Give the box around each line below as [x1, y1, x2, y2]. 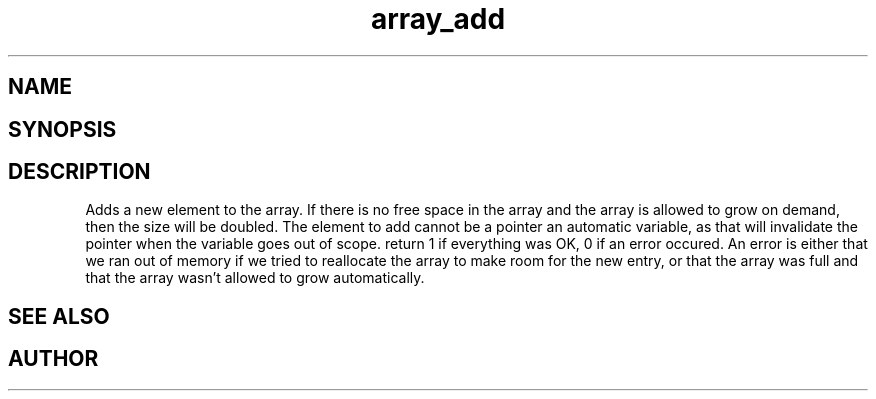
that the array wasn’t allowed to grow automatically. [85, 269, 425, 287]
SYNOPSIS [8, 116, 117, 142]
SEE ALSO [8, 303, 110, 329]
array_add [370, 2, 506, 36]
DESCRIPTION [8, 159, 151, 185]
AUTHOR [8, 346, 99, 372]
